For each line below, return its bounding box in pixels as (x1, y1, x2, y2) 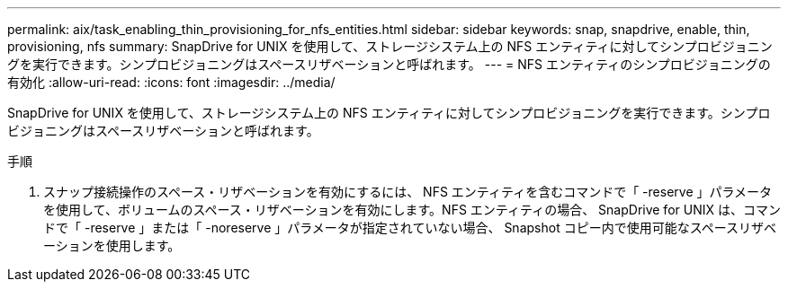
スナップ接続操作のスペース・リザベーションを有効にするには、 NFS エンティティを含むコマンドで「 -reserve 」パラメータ (43, 184, 773, 199)
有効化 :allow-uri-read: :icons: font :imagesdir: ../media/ (7, 74, 336, 90)
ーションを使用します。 (43, 238, 181, 253)
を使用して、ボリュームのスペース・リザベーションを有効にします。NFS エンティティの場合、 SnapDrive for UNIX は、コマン (43, 202, 781, 217)
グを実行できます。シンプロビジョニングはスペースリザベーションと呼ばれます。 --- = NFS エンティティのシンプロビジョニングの (7, 57, 771, 72)
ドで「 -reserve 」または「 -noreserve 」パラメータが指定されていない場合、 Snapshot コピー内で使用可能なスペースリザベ (43, 220, 776, 235)
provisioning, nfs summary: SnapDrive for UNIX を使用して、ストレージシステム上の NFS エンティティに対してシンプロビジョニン (7, 39, 773, 54)
